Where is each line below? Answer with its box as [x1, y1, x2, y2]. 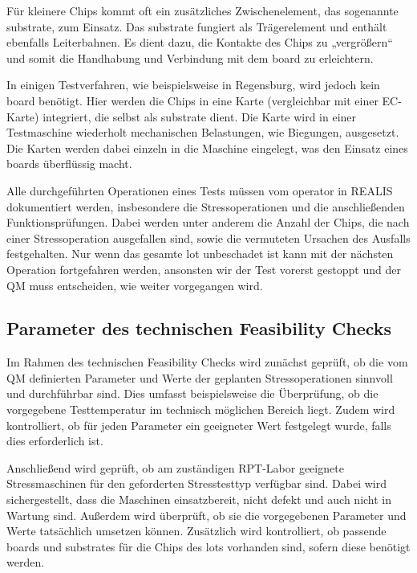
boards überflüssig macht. [6, 155, 132, 172]
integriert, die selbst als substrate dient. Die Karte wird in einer [43, 108, 357, 125]
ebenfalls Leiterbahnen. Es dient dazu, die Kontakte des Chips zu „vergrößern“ [6, 34, 393, 51]
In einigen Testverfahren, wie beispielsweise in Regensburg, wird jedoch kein [6, 76, 380, 93]
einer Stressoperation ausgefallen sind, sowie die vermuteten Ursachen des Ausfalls [6, 229, 411, 246]
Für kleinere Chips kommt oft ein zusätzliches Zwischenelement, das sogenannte [6, 2, 399, 18]
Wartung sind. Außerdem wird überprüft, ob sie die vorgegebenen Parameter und [6, 506, 407, 523]
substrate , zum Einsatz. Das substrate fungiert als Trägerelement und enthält [6, 18, 387, 35]
